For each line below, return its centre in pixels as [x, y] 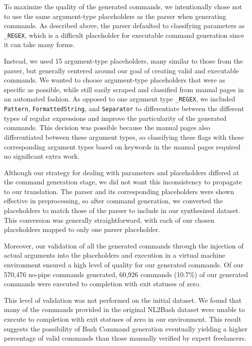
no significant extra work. [42, 156]
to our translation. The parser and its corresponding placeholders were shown [119, 191]
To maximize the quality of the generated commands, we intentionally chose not [123, 6]
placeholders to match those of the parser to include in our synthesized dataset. [122, 210]
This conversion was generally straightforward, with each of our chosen [109, 220]
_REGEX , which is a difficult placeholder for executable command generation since [124, 35]
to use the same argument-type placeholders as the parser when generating [115, 16]
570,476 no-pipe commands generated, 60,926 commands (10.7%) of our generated [126, 274]
